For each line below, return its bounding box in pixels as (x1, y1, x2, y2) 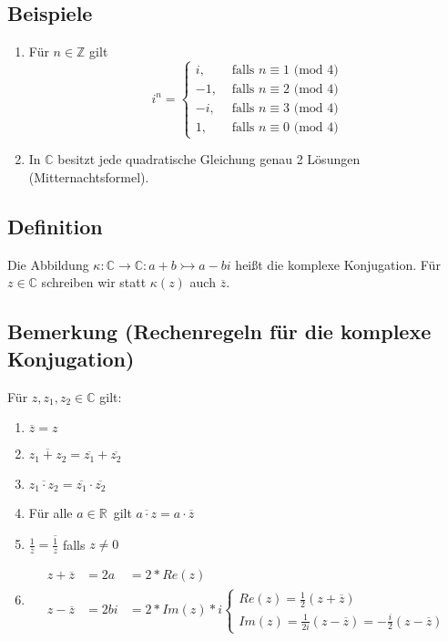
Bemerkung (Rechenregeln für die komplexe (7, 317, 432, 346)
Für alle (28, 503, 73, 522)
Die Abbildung (7, 254, 89, 274)
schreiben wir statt (41, 273, 147, 292)
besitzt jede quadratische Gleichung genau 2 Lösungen (57, 150, 361, 169)
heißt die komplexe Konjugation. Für (235, 254, 441, 274)
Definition (7, 212, 103, 240)
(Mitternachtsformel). (28, 168, 149, 186)
